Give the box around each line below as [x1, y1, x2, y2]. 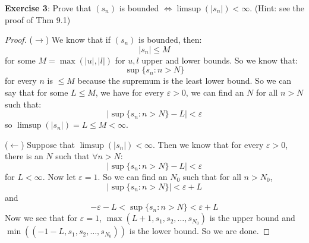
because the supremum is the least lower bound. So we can [77, 74, 292, 87]
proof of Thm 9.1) [5, 13, 71, 26]
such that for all [182, 170, 241, 182]
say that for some [5, 86, 68, 98]
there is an [5, 150, 43, 162]
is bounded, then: [138, 33, 202, 46]
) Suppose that [21, 138, 75, 150]
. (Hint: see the [250, 2, 304, 14]
